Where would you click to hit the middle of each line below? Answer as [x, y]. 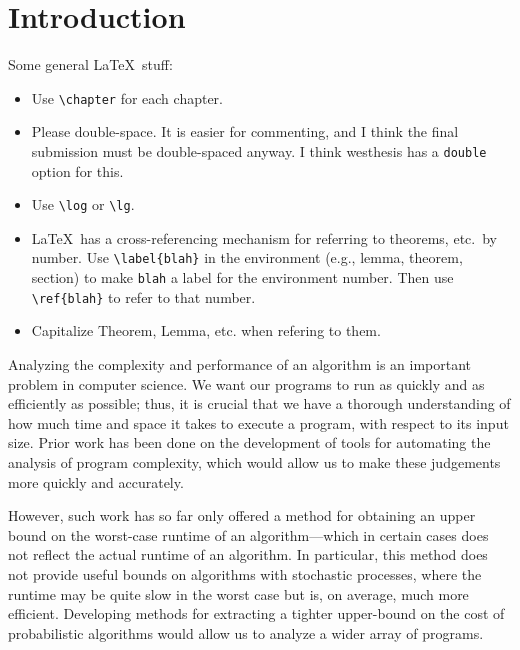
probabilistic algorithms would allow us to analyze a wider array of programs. [246, 632]
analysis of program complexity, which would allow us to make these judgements [254, 462]
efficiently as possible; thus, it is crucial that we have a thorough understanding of [259, 403]
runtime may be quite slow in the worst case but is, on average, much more [238, 593]
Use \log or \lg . [83, 204]
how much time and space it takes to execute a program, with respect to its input [258, 422]
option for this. [77, 170]
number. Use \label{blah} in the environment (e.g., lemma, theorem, [247, 257]
